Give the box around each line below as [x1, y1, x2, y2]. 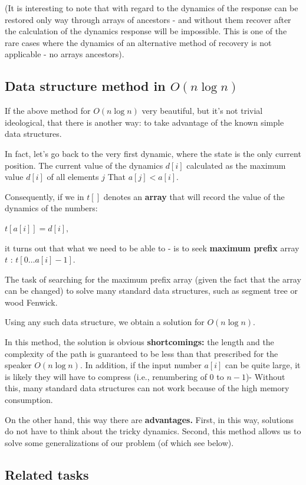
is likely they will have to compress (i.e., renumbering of [5, 370, 207, 382]
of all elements [47, 171, 99, 183]
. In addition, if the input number [80, 359, 202, 371]
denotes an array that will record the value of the [103, 190, 285, 202]
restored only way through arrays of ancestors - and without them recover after [5, 13, 291, 25]
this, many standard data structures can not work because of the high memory [5, 382, 289, 394]
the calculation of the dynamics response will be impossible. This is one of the [5, 25, 287, 37]
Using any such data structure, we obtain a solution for [5, 316, 205, 328]
